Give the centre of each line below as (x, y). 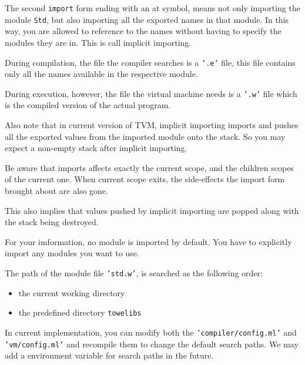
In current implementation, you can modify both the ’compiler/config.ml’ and (151, 332)
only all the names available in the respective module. (101, 74)
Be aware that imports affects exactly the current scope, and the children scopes (149, 167)
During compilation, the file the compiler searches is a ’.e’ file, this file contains (150, 62)
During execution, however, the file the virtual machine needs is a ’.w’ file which (151, 93)
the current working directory (72, 292)
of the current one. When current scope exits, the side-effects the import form (145, 179)
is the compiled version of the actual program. (88, 105)
